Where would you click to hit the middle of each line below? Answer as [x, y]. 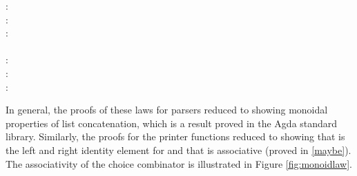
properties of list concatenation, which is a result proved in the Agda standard [172, 123]
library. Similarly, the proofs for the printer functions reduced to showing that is [175, 136]
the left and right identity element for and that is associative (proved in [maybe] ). [178, 150]
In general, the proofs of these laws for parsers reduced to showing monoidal [167, 110]
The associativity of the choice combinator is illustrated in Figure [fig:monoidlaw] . [179, 163]
